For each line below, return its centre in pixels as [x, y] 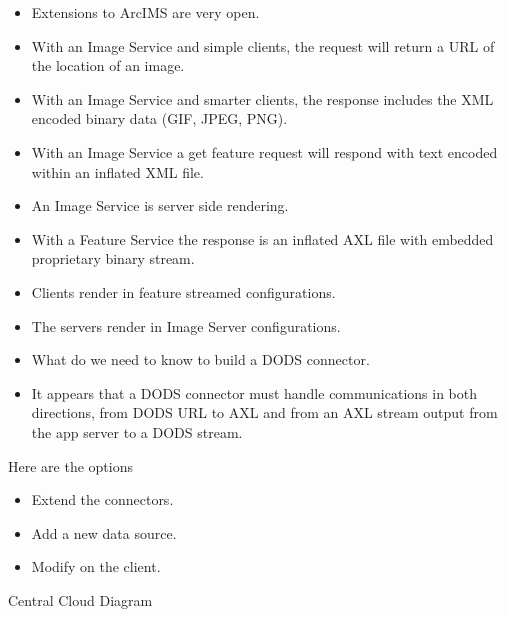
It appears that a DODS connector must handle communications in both [254, 392]
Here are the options [70, 465]
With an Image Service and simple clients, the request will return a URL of [263, 45]
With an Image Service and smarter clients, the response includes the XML [262, 98]
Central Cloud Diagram [80, 599]
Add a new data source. [104, 532]
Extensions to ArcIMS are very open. [145, 12]
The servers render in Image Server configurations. [186, 325]
